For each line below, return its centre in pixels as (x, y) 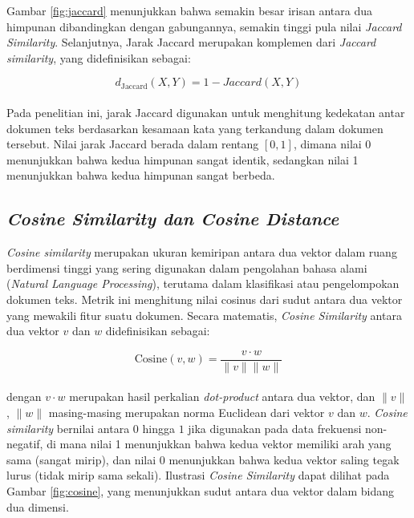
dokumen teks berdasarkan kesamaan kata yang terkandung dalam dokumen (195, 128)
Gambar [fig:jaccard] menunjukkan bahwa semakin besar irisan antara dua (189, 10)
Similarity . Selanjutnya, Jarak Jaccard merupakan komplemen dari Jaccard (191, 42)
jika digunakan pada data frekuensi (275, 428)
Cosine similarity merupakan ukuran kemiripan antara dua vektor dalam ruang (202, 252)
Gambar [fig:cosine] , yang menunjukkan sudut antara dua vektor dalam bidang (201, 490)
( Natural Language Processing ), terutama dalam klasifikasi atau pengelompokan (203, 283)
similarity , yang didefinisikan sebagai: (99, 57)
